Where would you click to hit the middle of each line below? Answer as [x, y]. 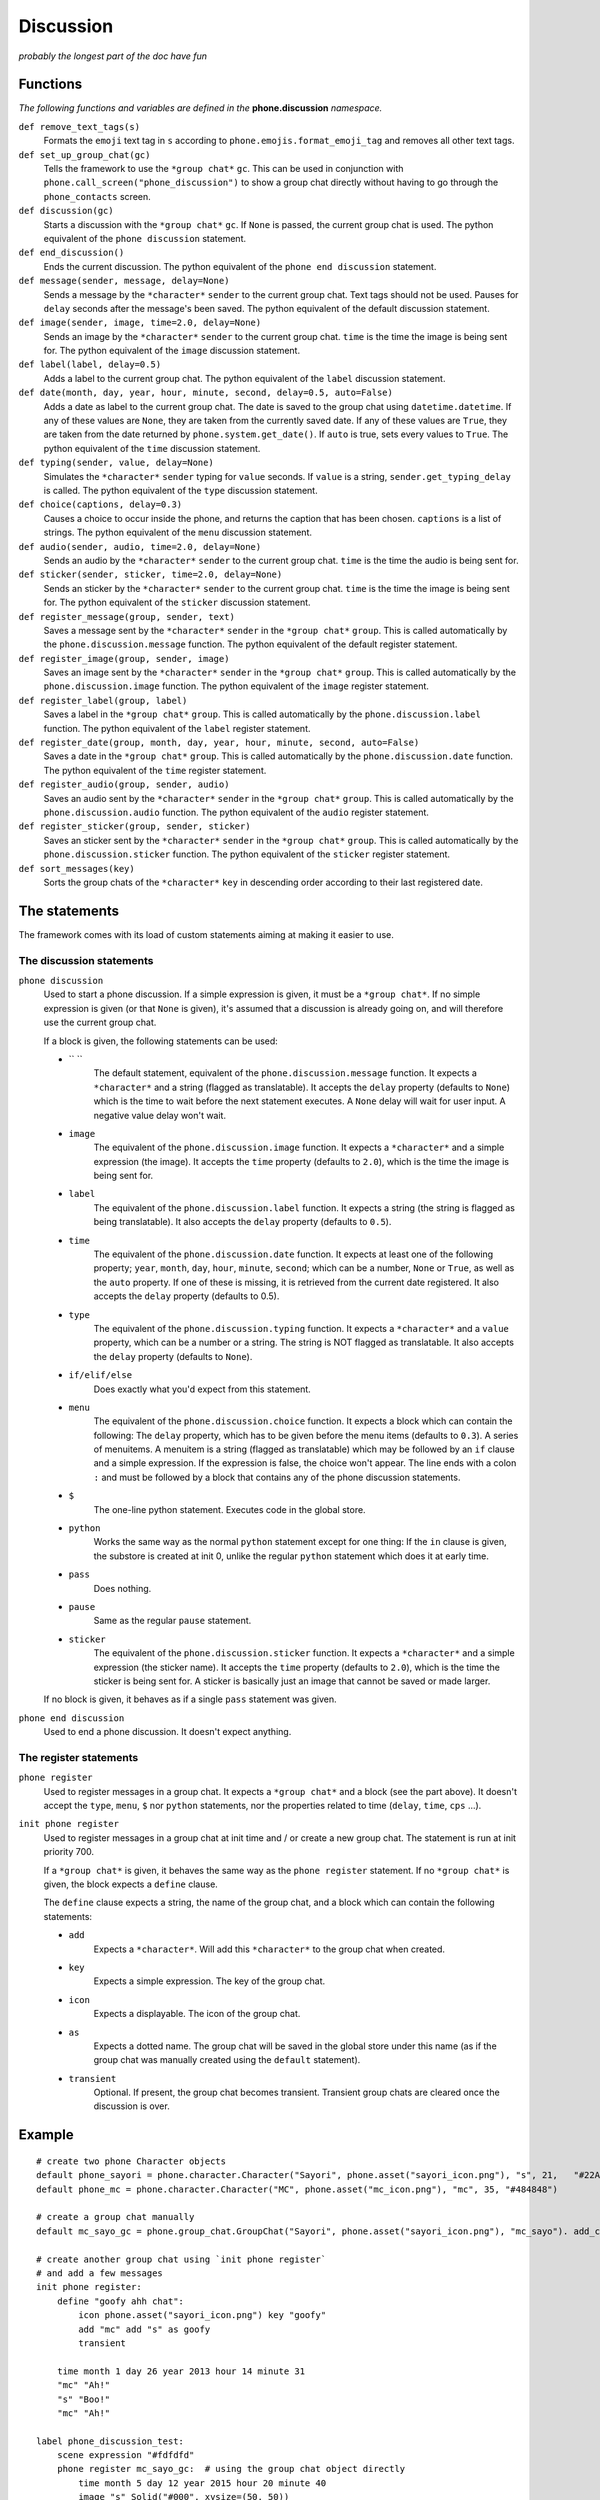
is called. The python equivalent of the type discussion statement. [181, 490]
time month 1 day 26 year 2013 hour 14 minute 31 [180, 2371]
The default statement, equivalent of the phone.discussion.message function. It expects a [285, 1073]
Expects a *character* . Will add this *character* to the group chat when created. [269, 1949]
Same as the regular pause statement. [172, 1621]
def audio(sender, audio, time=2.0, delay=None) [140, 546]
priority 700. [69, 1852]
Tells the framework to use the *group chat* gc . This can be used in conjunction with [223, 169]
